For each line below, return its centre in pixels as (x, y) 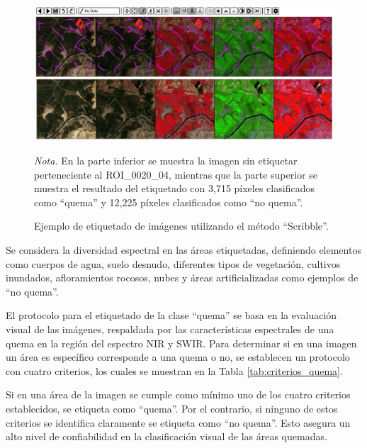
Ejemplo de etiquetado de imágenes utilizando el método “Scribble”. (181, 226)
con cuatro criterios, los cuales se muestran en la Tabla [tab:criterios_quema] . (174, 370)
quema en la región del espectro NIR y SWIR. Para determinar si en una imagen (181, 343)
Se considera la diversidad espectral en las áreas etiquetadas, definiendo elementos (183, 250)
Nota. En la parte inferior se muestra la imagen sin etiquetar (166, 161)
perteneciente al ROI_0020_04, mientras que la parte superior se (176, 174)
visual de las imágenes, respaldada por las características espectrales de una (170, 329)
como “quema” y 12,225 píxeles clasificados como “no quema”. (169, 202)
